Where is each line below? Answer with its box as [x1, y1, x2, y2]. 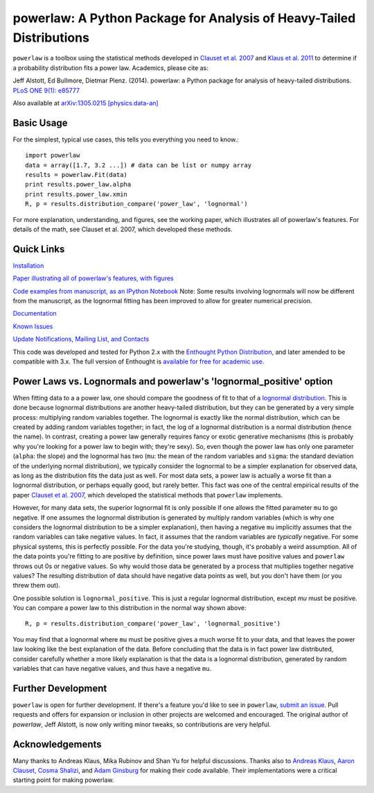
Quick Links [12, 243, 65, 255]
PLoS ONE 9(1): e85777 [12, 86, 80, 94]
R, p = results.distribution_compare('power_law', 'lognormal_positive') [25, 620, 281, 628]
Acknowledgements [12, 738, 102, 750]
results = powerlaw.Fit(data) [25, 171, 128, 178]
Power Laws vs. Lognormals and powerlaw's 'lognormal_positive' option [12, 375, 333, 387]
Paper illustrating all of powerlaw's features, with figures [12, 274, 174, 282]
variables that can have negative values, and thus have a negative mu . [12, 665, 212, 673]
